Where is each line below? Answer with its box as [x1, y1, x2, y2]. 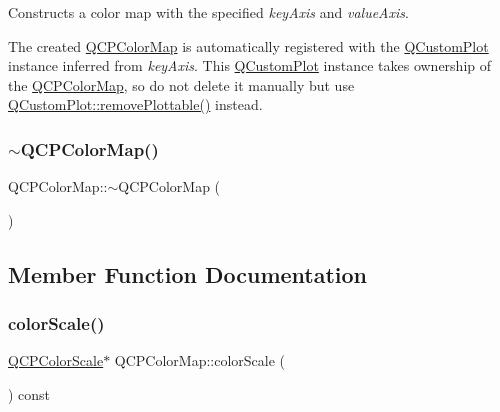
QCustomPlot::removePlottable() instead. [8, 94, 263, 115]
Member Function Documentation [8, 258, 368, 289]
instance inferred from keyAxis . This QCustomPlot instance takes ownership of [8, 55, 492, 76]
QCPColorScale [8, 350, 104, 371]
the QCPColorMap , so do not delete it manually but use [8, 74, 355, 95]
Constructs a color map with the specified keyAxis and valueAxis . [8, 2, 409, 22]
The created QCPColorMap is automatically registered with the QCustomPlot [8, 35, 489, 56]
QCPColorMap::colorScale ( [114, 350, 286, 371]
